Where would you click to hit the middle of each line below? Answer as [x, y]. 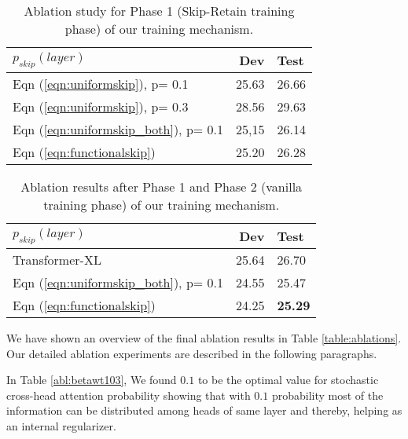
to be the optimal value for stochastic [288, 380]
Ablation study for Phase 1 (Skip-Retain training [159, 11]
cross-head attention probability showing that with [129, 395]
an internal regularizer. [61, 425]
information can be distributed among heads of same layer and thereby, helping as [204, 410]
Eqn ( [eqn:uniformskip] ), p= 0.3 [101, 106]
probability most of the [327, 395]
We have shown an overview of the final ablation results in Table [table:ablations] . [204, 338]
